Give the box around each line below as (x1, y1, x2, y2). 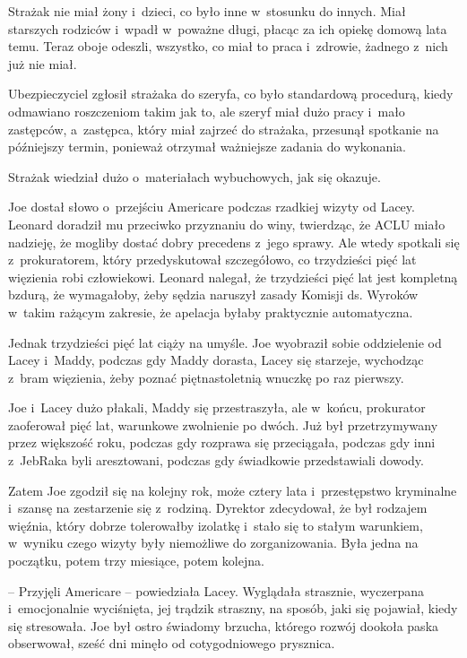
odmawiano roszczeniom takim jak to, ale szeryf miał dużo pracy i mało (8, 101, 405, 120)
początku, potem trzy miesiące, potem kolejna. (8, 551, 264, 570)
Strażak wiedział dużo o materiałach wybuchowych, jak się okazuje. (8, 167, 381, 186)
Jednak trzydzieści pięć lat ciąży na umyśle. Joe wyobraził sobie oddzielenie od (8, 333, 442, 351)
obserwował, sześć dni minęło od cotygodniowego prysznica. (8, 634, 335, 653)
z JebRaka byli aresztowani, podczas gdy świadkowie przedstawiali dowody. (8, 451, 424, 470)
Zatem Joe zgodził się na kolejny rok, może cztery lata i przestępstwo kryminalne (8, 481, 457, 499)
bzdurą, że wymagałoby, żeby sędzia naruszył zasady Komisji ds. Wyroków (8, 285, 419, 304)
